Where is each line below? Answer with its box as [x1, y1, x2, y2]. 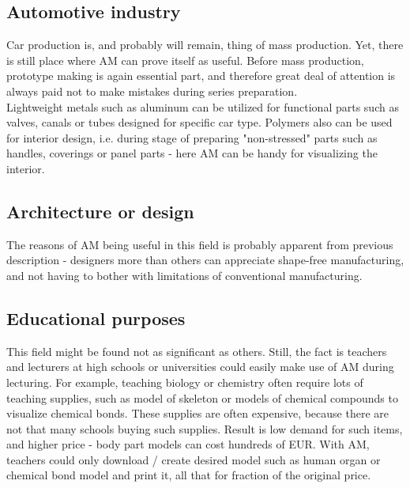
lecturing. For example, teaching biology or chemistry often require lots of [6, 373, 363, 390]
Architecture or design [6, 199, 194, 223]
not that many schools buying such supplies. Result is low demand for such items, [6, 420, 403, 437]
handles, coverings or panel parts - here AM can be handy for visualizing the [6, 145, 378, 161]
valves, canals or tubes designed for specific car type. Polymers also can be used [6, 114, 393, 131]
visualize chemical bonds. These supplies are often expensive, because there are [6, 405, 389, 422]
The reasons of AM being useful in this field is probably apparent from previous [6, 236, 393, 252]
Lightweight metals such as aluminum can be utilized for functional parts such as [6, 98, 399, 115]
